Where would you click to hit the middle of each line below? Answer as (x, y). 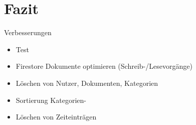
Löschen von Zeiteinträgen (56, 117)
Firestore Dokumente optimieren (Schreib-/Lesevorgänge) (104, 66)
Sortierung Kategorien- (51, 100)
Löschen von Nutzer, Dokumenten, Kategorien (87, 83)
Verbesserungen (28, 32)
